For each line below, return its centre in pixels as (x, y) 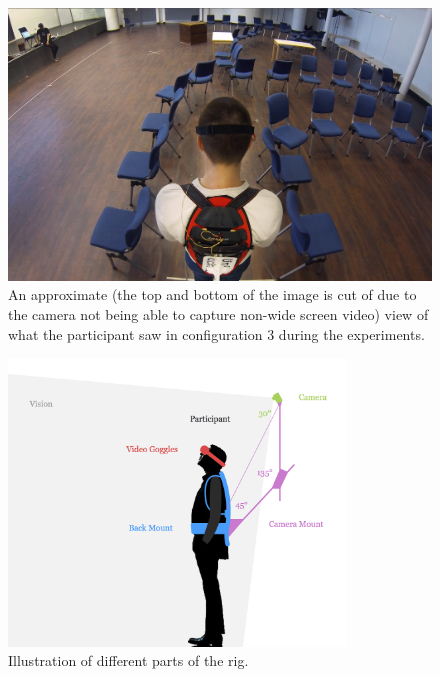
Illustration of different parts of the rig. (128, 660)
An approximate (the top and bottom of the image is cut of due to (212, 294)
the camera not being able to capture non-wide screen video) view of (218, 314)
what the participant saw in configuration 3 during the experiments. (216, 333)
